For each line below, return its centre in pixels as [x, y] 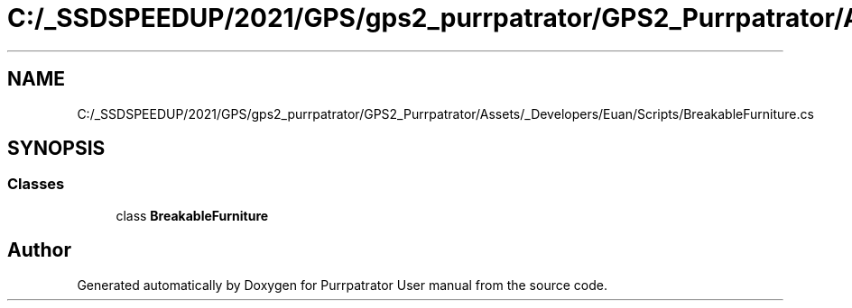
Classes [36, 184]
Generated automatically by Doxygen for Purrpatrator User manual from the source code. [342, 285]
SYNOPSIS [56, 149]
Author [39, 250]
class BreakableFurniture [192, 215]
